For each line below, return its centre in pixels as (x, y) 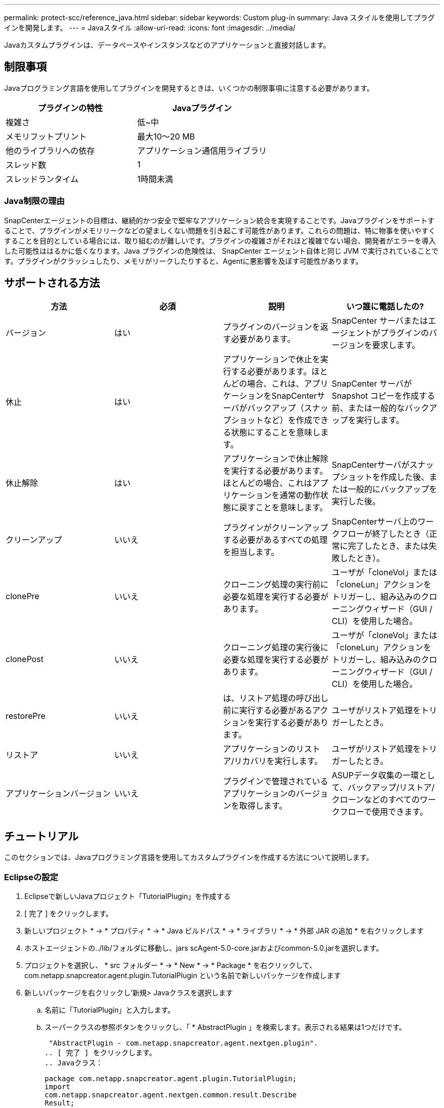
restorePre (26, 716)
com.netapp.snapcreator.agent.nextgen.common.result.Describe (171, 1095)
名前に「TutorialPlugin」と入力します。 (110, 1010)
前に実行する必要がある (268, 711)
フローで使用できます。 (384, 812)
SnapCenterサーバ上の (375, 522)
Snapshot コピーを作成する (383, 396)
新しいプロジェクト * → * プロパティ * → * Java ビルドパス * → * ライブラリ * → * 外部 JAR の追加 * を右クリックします (224, 931)
